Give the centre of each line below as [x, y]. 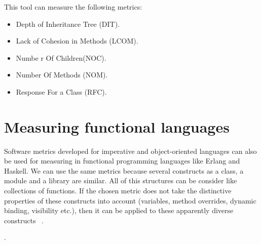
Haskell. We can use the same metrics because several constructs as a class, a [124, 170]
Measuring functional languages [117, 126]
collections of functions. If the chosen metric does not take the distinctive [118, 191]
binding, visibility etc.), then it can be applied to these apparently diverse [119, 210]
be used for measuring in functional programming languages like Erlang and [122, 161]
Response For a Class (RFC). [61, 91]
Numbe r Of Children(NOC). [61, 57]
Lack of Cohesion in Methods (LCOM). [77, 41]
